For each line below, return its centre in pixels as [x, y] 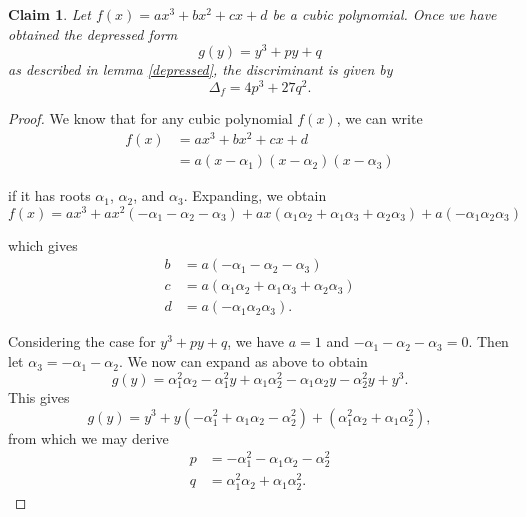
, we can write [379, 118]
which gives [43, 244]
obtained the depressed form [93, 33]
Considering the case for [82, 341]
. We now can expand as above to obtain [243, 361]
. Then [488, 341]
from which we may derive [88, 437]
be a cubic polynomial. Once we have [384, 14]
